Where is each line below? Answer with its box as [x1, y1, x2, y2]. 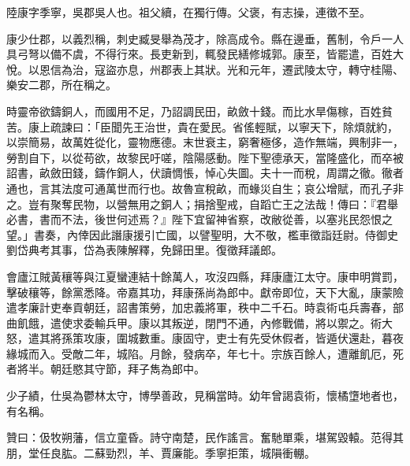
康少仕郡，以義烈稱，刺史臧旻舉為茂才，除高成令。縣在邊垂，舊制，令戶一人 [6, 30, 404, 46]
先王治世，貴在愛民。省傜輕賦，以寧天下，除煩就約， [121, 118, 398, 135]
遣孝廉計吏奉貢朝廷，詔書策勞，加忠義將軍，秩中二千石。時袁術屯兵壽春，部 [6, 299, 404, 316]
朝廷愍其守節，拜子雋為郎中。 [50, 361, 205, 377]
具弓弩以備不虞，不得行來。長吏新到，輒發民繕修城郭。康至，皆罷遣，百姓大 [6, 46, 404, 62]
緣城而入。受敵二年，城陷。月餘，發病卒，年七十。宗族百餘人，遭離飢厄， [6, 345, 393, 361]
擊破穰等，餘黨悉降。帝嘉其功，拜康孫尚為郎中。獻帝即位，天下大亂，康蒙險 [6, 283, 404, 300]
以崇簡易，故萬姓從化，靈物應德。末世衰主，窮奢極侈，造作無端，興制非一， [6, 134, 404, 150]
